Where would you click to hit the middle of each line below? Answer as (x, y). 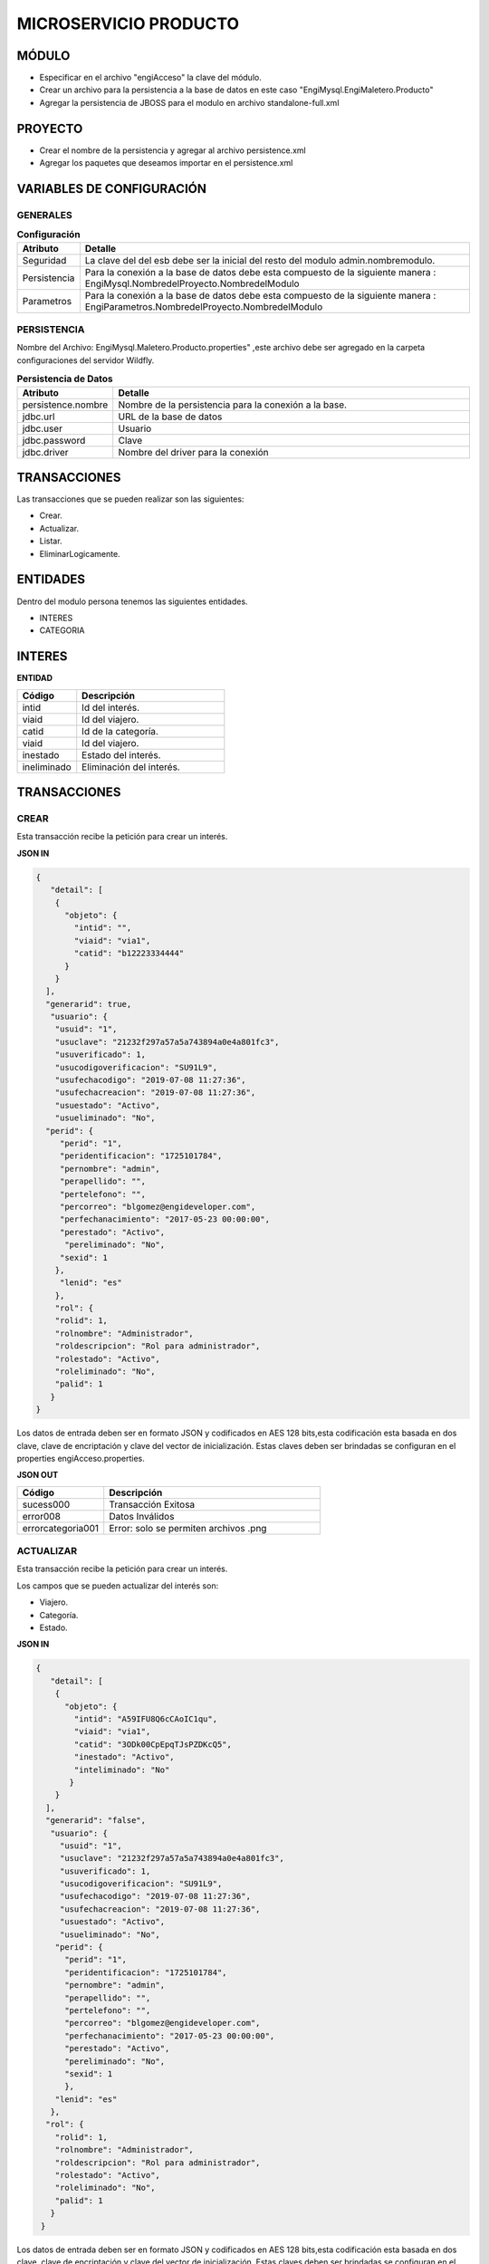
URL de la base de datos (170, 417)
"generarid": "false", (96, 1821)
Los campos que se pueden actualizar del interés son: (118, 1586)
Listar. (51, 541)
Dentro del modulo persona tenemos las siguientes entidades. (132, 601)
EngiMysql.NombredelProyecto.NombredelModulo (192, 283)
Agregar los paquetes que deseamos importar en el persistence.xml (166, 163)
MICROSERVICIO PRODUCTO (128, 24)
